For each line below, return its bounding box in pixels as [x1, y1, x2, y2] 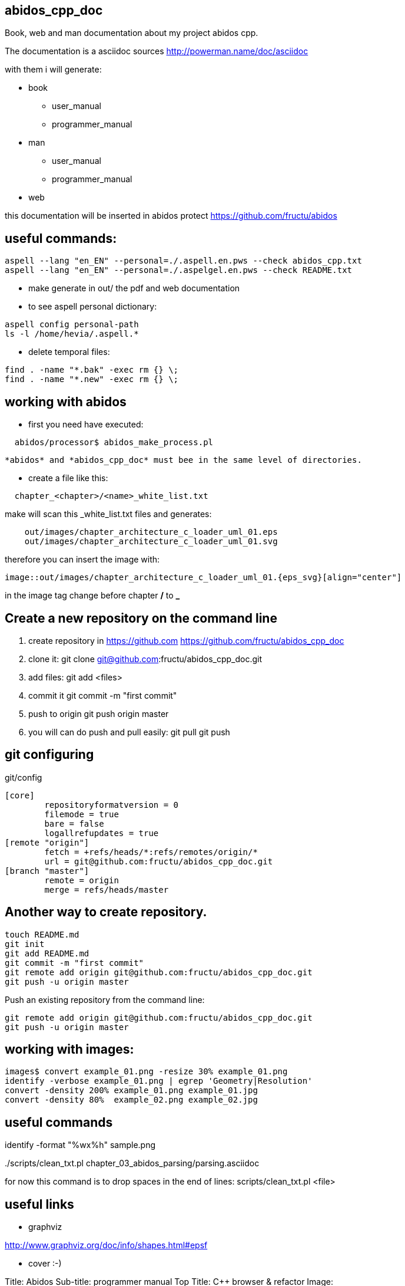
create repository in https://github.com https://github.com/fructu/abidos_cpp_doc [28, 635, 344, 646]
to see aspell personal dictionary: [28, 301, 157, 312]
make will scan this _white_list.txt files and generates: [5, 509, 212, 519]
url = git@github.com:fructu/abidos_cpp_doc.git [44, 856, 273, 866]
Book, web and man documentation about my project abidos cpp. [5, 28, 258, 38]
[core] [5, 790, 35, 800]
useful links [5, 1196, 74, 1212]
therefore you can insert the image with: [5, 554, 160, 565]
